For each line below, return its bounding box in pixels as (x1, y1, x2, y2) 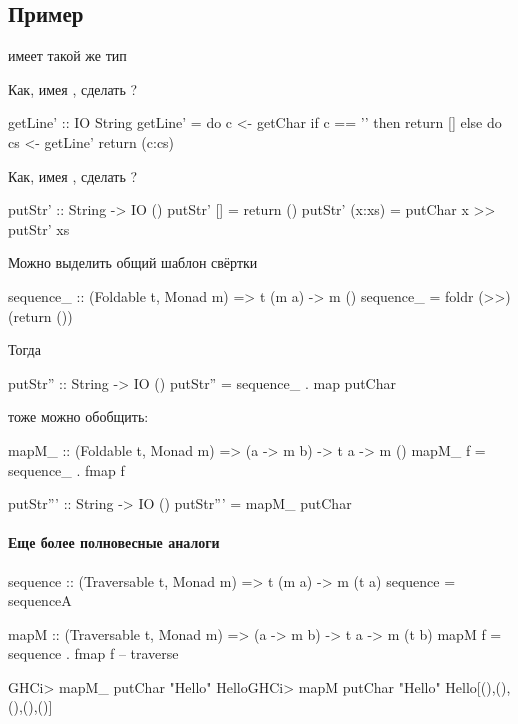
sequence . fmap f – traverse (8, 643, 179, 664)
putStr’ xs (8, 218, 70, 239)
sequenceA (8, 590, 72, 611)
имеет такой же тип (8, 45, 127, 66)
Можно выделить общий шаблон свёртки (8, 252, 258, 273)
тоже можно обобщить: (8, 406, 149, 427)
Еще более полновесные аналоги (8, 532, 220, 553)
